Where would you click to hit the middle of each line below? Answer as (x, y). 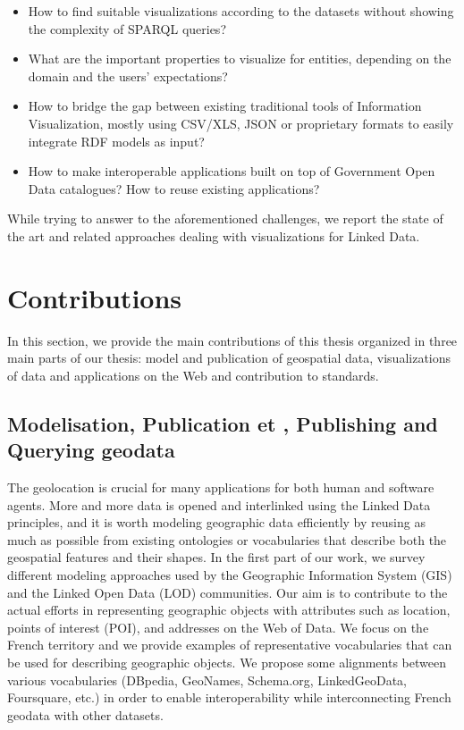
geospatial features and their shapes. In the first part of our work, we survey (216, 557)
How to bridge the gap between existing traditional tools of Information (225, 106)
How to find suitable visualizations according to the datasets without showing (241, 11)
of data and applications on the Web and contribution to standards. (193, 375)
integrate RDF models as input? (116, 141)
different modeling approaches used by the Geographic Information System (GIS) (230, 575)
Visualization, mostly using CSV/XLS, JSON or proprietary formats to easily (241, 123)
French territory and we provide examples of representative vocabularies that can (230, 645)
